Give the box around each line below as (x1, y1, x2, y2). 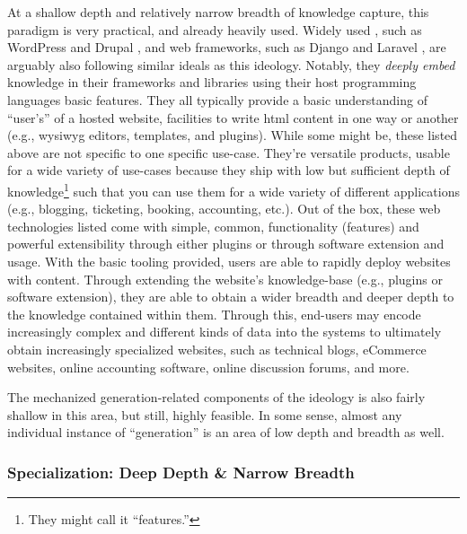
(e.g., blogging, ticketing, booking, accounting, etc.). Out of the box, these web (7, 199, 441, 218)
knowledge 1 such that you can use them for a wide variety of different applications (7, 179, 460, 200)
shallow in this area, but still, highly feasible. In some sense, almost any (7, 405, 402, 424)
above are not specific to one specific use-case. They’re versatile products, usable (7, 143, 450, 162)
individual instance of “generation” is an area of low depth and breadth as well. (7, 423, 445, 442)
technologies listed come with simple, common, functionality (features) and (7, 216, 419, 235)
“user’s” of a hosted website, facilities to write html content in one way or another (7, 108, 459, 127)
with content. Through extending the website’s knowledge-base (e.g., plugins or (7, 269, 443, 288)
